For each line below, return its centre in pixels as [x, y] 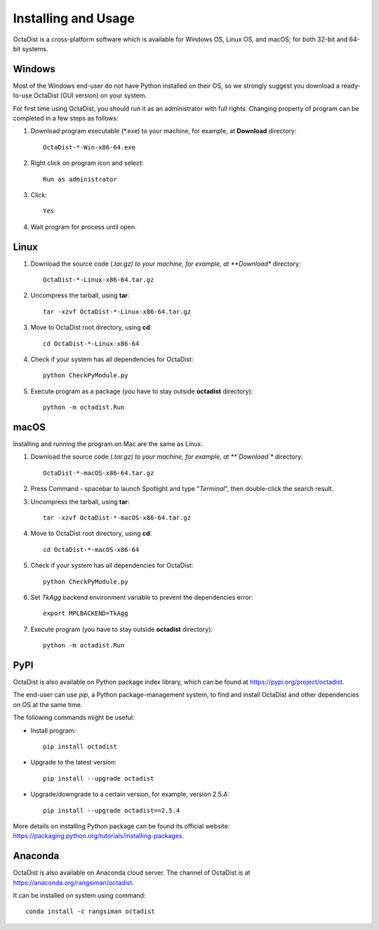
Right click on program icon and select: [87, 163]
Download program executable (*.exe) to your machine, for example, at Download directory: [164, 131]
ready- [351, 86]
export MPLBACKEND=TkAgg [86, 613]
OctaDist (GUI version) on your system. [91, 95]
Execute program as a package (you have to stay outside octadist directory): [142, 391]
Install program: [53, 730]
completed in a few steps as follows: [66, 119]
